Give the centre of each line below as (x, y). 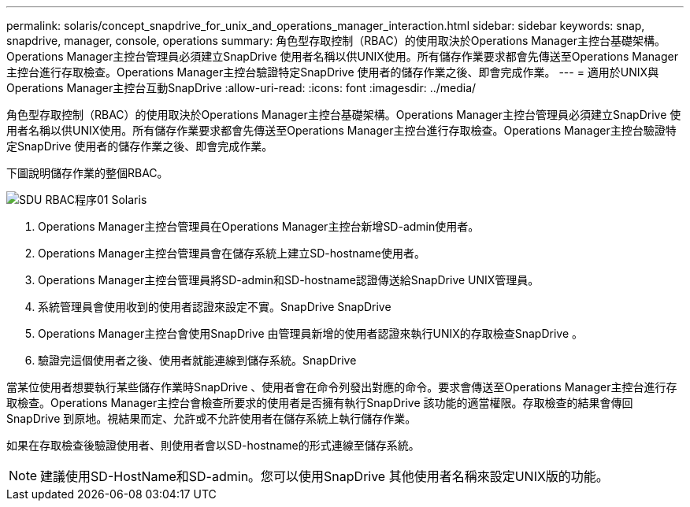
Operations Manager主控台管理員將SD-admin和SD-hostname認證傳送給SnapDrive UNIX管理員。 (289, 280)
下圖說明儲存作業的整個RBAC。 (87, 173)
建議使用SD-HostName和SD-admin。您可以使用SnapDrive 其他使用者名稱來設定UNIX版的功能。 (325, 476)
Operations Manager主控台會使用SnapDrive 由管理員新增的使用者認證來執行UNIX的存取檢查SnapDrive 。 (311, 333)
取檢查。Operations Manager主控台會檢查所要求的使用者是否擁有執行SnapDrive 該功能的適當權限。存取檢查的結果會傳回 (320, 403)
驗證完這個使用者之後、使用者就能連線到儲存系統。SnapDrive (197, 360)
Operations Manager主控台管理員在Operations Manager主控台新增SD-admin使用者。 (259, 226)
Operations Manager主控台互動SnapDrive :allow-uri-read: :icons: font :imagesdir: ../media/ (241, 88)
